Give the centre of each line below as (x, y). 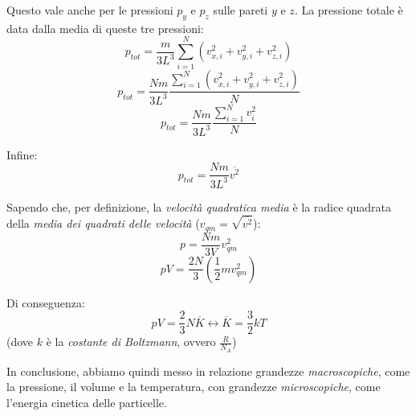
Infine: (22, 154)
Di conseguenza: (46, 302)
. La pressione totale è (349, 10)
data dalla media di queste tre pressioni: (105, 28)
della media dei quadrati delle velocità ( (103, 223)
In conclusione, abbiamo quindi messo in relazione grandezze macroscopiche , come (208, 371)
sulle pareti (241, 10)
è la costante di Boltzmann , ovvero (131, 342)
